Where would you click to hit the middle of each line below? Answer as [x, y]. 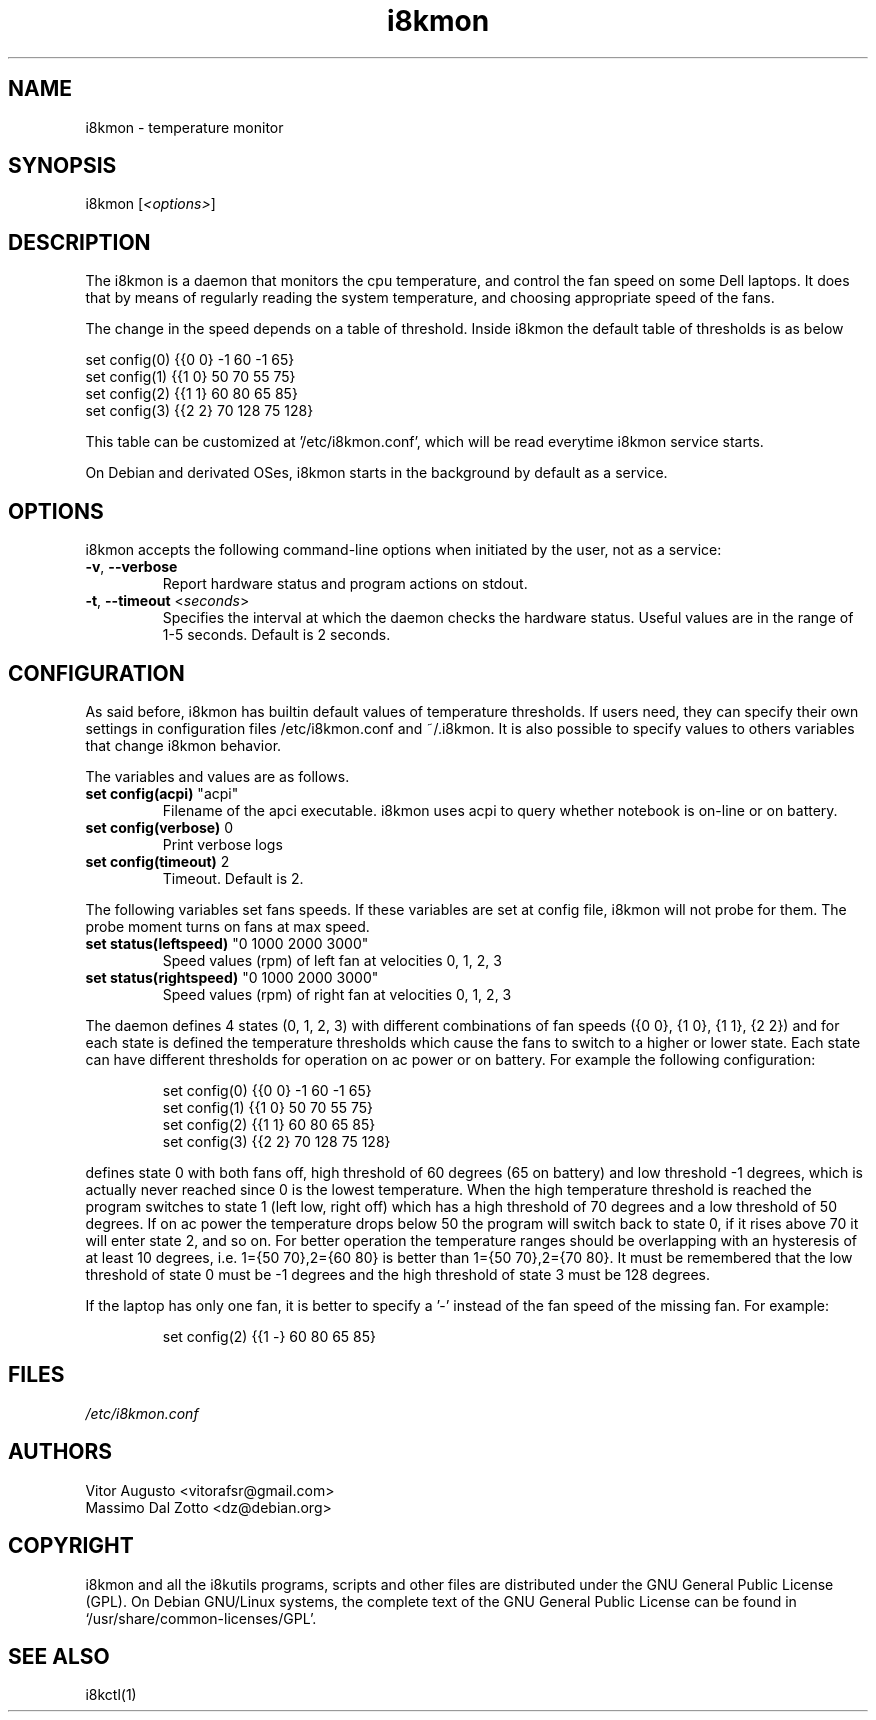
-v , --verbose [131, 567]
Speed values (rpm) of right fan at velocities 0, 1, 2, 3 [337, 994]
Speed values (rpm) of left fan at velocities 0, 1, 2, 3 [332, 960]
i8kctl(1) [111, 1695]
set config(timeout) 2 [157, 861]
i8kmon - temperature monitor [184, 127]
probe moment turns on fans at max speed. [227, 926]
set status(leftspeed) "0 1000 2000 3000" [227, 943]
